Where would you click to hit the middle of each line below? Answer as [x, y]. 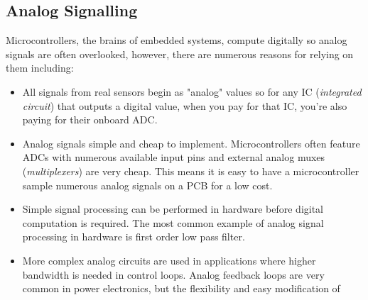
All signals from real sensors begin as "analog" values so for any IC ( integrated [192, 91]
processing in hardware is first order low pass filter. [134, 237]
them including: [40, 68]
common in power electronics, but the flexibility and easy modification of [181, 288]
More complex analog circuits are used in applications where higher [169, 260]
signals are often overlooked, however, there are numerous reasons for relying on [180, 54]
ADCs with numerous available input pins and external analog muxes [174, 157]
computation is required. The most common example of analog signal [173, 222]
